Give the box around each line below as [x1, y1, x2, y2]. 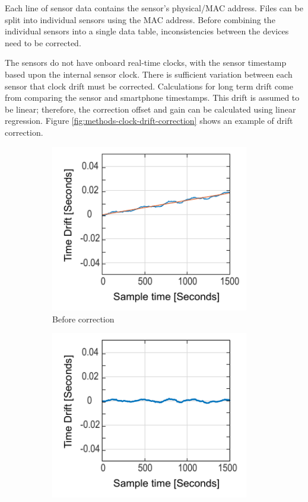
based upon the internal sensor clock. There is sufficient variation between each [5, 68, 293, 80]
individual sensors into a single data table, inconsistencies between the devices [5, 25, 289, 37]
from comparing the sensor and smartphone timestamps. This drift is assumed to [5, 91, 300, 104]
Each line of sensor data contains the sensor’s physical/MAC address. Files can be [5, 2, 303, 14]
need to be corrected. [5, 36, 81, 49]
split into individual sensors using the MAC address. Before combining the [5, 13, 275, 25]
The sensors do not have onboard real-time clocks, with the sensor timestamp [5, 56, 287, 69]
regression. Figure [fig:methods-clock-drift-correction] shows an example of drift [5, 114, 293, 127]
